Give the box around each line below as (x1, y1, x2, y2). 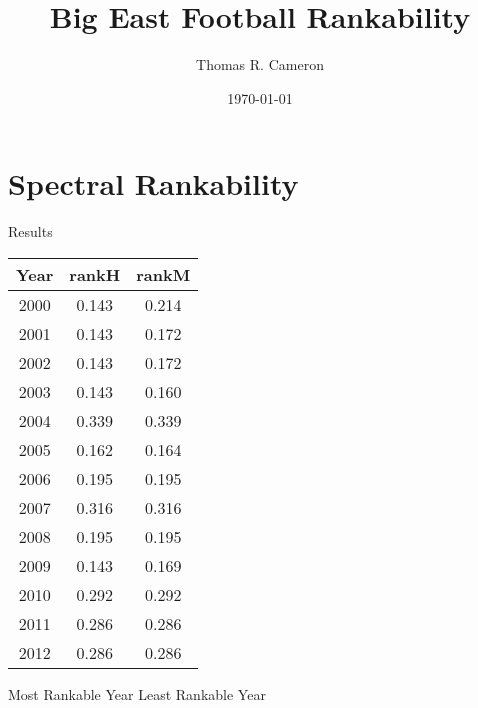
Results (8, 221, 53, 242)
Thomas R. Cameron (196, 54, 324, 75)
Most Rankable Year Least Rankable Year (8, 683, 266, 704)
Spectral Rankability (8, 163, 299, 204)
